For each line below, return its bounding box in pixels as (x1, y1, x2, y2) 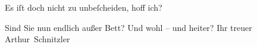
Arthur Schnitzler (5, 33, 70, 45)
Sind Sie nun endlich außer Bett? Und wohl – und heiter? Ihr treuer (5, 21, 252, 33)
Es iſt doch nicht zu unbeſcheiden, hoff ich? (5, 1, 162, 13)
